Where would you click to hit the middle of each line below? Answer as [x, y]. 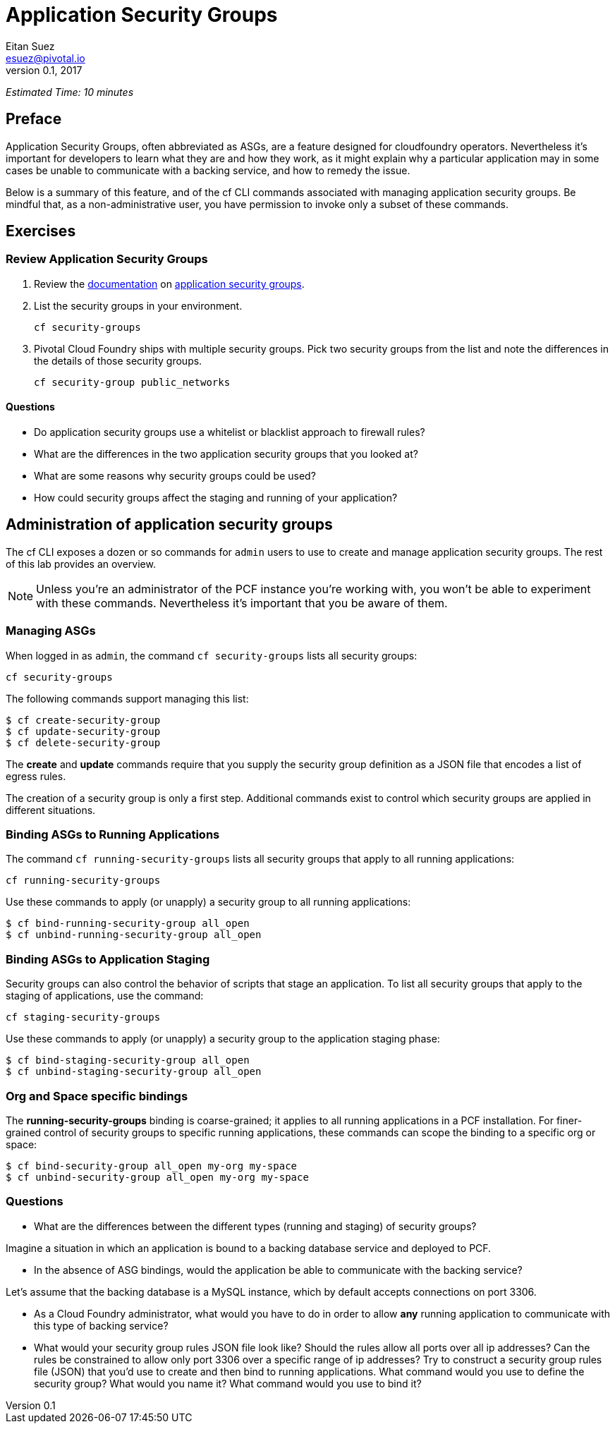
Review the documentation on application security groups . [169, 284]
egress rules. [36, 776]
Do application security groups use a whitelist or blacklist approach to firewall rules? [230, 432]
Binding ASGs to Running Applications [113, 834]
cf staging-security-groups [83, 1017]
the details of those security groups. [118, 360]
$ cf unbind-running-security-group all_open [134, 935]
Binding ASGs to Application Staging [108, 959]
